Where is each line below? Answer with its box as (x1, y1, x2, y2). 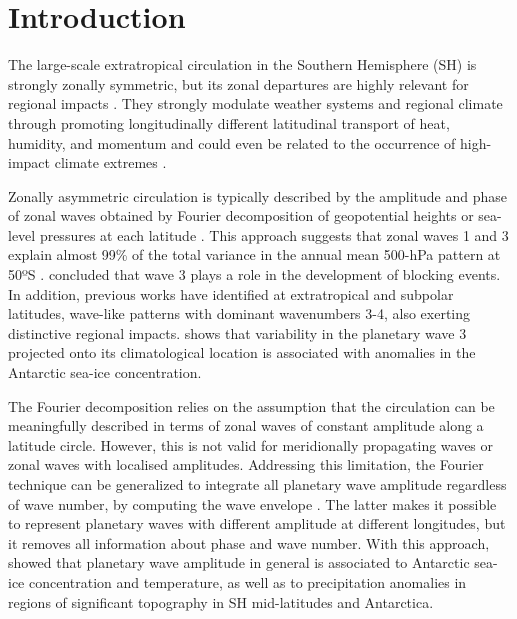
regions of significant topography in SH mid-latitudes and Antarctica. (8, 591, 434, 612)
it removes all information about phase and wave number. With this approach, (8, 532, 490, 553)
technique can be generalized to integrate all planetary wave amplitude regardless (8, 474, 507, 494)
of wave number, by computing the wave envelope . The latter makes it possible (8, 493, 497, 514)
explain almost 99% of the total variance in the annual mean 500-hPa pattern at (8, 244, 501, 265)
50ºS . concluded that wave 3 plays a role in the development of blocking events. (8, 264, 501, 285)
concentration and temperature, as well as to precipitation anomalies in (28, 571, 467, 592)
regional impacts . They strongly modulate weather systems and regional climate (8, 93, 503, 114)
